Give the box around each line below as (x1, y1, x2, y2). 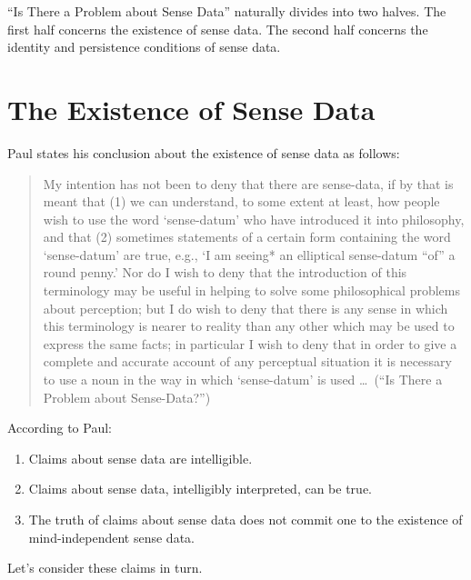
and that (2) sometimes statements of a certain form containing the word (43, 227, 451, 246)
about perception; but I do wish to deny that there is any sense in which (43, 298, 448, 317)
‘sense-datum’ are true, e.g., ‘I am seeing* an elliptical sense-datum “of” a (43, 245, 456, 264)
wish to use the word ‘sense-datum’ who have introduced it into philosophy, (43, 209, 465, 228)
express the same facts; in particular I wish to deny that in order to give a (43, 334, 457, 353)
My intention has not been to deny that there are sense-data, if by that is (43, 174, 454, 193)
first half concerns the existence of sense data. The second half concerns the (7, 19, 428, 38)
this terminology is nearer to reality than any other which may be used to (43, 316, 455, 335)
